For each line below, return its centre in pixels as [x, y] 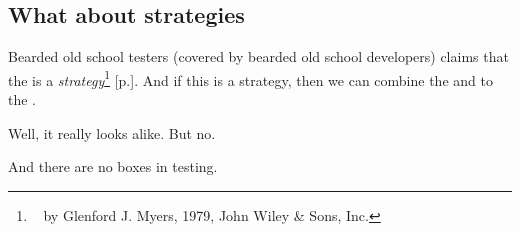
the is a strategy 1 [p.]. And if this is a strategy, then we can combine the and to [250, 78]
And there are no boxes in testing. [113, 166]
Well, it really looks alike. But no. [112, 132]
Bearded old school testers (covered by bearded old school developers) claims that [258, 56]
